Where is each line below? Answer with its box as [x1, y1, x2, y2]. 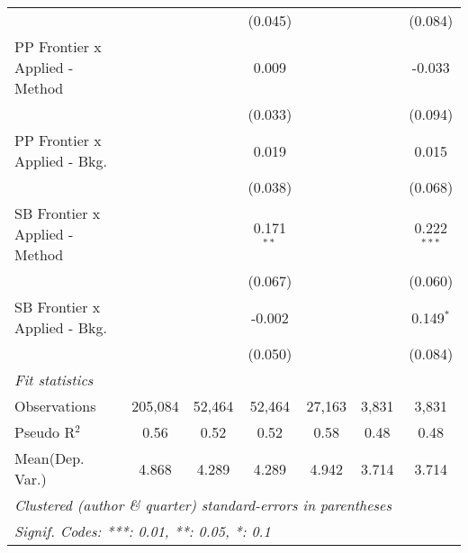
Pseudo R [14, 422, 76, 442]
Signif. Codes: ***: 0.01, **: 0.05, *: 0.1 [14, 521, 271, 541]
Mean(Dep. [14, 448, 85, 468]
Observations [14, 395, 96, 416]
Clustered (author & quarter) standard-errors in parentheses [14, 494, 391, 515]
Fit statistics [14, 369, 94, 390]
